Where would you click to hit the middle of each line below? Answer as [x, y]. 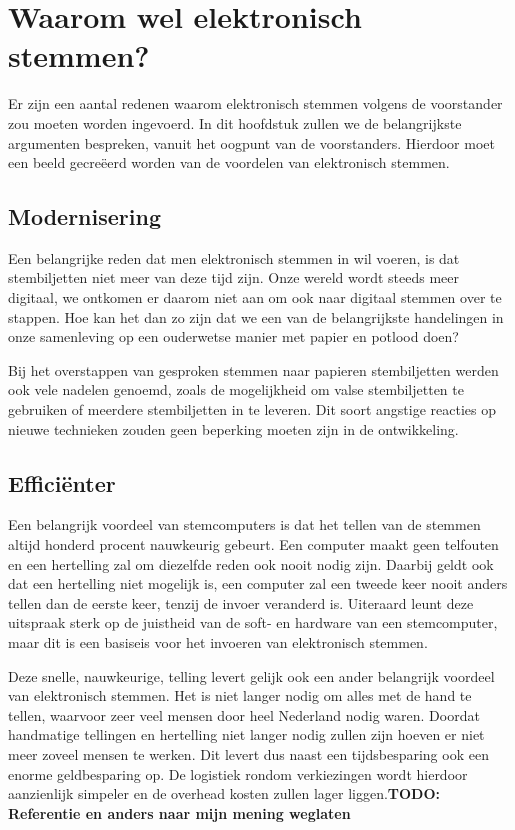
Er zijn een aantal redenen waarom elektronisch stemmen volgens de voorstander [255, 103]
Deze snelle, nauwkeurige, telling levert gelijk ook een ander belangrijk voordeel [251, 675]
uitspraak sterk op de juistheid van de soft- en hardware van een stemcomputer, [253, 622]
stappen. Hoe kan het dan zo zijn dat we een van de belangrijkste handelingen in [256, 316]
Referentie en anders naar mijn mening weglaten [179, 812]
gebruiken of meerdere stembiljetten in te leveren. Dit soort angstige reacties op [252, 409]
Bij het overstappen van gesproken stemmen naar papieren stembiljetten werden [253, 369]
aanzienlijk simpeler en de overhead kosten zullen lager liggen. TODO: [224, 793]
